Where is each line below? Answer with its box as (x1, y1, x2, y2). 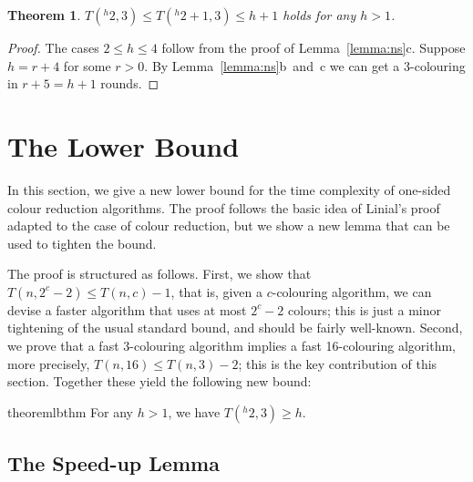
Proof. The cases (7, 38, 99, 56)
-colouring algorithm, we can (272, 282, 432, 301)
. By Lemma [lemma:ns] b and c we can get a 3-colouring (144, 56, 466, 75)
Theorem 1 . (7, 5, 81, 24)
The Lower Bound (7, 127, 240, 164)
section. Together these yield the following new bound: (7, 372, 312, 391)
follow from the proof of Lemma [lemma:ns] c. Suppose (161, 38, 466, 56)
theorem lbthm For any (7, 402, 133, 421)
